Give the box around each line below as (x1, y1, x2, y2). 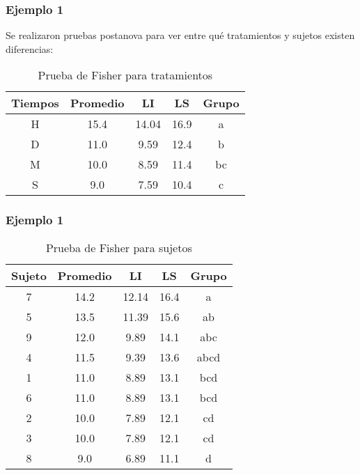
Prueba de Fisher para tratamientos (38, 67, 213, 84)
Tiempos (11, 95, 59, 111)
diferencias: (6, 41, 54, 56)
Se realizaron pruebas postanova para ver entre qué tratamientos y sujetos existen (6, 28, 355, 42)
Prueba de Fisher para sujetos (45, 239, 192, 256)
